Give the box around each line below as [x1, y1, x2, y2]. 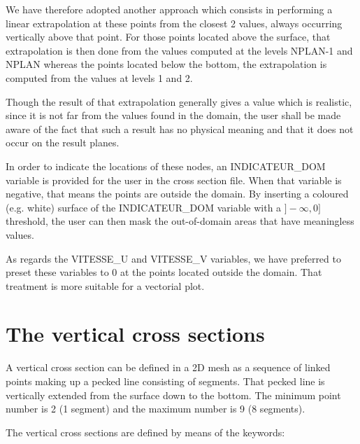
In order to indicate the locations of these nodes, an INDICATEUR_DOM [6, 158, 326, 173]
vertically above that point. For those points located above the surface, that [6, 29, 331, 44]
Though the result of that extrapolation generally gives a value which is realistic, [6, 94, 352, 109]
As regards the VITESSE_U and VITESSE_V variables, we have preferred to [6, 251, 341, 265]
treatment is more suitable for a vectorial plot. [6, 278, 205, 293]
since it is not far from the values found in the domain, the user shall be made [6, 108, 341, 123]
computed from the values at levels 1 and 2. [6, 70, 193, 85]
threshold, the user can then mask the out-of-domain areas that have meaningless [6, 214, 354, 228]
